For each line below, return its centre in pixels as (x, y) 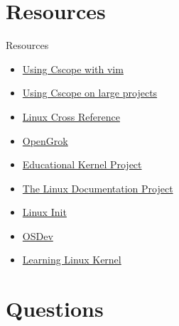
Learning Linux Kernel (72, 260)
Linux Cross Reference (71, 116)
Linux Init (44, 212)
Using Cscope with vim (73, 69)
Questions (55, 309)
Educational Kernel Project (82, 164)
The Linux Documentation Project (98, 188)
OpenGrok (45, 140)
